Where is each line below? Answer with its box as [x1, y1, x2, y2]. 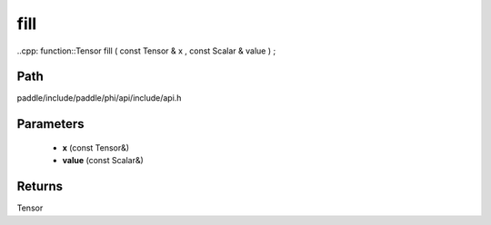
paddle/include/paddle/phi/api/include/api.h [16, 93, 182, 103]
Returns [16, 179, 64, 194]
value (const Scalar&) [62, 155, 145, 166]
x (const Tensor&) [62, 142, 130, 153]
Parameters [16, 116, 85, 132]
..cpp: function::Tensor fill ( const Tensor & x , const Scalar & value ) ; [16, 45, 276, 56]
